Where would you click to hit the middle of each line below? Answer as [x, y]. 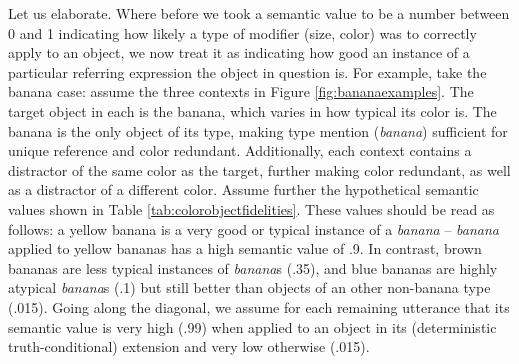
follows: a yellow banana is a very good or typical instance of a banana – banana [253, 228]
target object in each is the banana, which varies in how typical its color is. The [252, 110]
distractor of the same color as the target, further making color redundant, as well [259, 169]
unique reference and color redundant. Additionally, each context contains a [240, 150]
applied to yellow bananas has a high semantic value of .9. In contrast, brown [245, 248]
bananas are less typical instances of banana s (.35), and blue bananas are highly [253, 267]
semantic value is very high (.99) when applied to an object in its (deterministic [252, 326]
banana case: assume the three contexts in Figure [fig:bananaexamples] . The [241, 91]
